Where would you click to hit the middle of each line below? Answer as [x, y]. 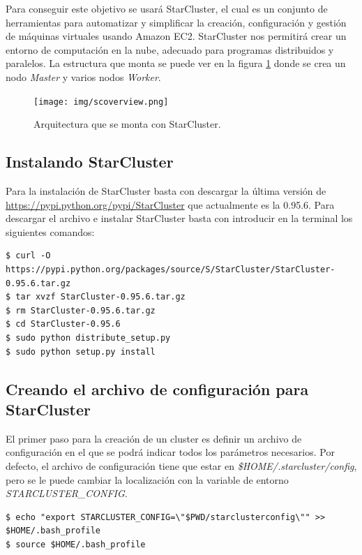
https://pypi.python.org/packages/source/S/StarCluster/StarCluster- [171, 269]
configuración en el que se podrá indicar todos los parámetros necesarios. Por [170, 452]
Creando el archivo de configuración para [157, 388]
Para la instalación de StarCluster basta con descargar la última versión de [166, 191]
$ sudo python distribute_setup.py [88, 338]
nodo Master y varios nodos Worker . [83, 76]
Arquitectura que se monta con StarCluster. [127, 124]
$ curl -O [28, 256]
